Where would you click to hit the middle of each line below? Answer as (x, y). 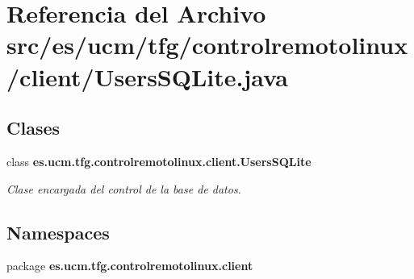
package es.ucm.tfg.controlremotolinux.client (130, 266)
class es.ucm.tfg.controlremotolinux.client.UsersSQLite (159, 161)
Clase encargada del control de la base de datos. (124, 188)
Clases (33, 128)
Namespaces (58, 232)
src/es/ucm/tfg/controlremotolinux (207, 45)
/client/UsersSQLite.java (147, 76)
